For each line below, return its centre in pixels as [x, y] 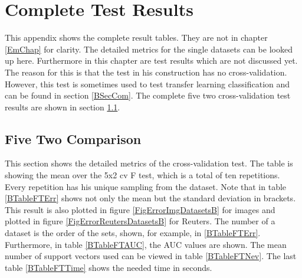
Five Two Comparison [73, 138]
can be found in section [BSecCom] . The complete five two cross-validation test [148, 95]
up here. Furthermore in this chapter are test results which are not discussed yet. [151, 60]
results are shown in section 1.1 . [63, 107]
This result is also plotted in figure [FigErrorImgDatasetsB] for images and [140, 209]
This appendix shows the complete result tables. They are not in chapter [136, 37]
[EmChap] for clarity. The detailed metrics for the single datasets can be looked [149, 49]
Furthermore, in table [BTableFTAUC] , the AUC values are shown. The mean [146, 244]
